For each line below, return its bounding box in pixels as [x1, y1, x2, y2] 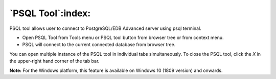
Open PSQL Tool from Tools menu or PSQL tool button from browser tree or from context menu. [22, 34, 224, 41]
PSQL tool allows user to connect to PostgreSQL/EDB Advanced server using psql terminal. [9, 25, 201, 31]
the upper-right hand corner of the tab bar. [9, 58, 100, 64]
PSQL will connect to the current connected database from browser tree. [22, 42, 176, 48]
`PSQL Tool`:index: [9, 8, 91, 19]
